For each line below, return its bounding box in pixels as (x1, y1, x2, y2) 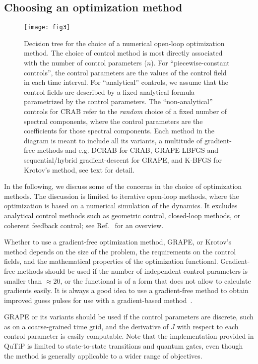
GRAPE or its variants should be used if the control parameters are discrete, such (4, 311, 254, 322)
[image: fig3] (24, 24, 70, 31)
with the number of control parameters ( (24, 58, 147, 68)
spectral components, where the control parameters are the (24, 116, 203, 126)
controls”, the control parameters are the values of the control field (24, 67, 227, 77)
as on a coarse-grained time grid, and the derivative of (4, 321, 169, 331)
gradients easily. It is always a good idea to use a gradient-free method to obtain (4, 285, 249, 296)
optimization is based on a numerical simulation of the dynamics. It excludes (4, 200, 238, 211)
